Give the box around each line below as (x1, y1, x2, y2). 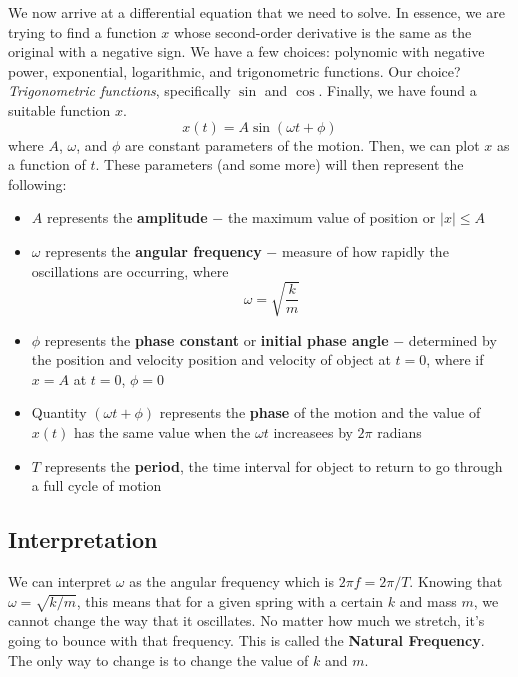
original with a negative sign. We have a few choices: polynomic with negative (8, 41, 485, 62)
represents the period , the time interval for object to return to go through (44, 455, 503, 476)
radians (377, 422, 422, 443)
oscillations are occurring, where (31, 260, 229, 281)
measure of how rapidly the (281, 240, 449, 261)
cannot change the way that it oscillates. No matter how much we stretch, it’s (8, 610, 485, 631)
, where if (426, 349, 484, 370)
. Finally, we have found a (318, 80, 477, 101)
